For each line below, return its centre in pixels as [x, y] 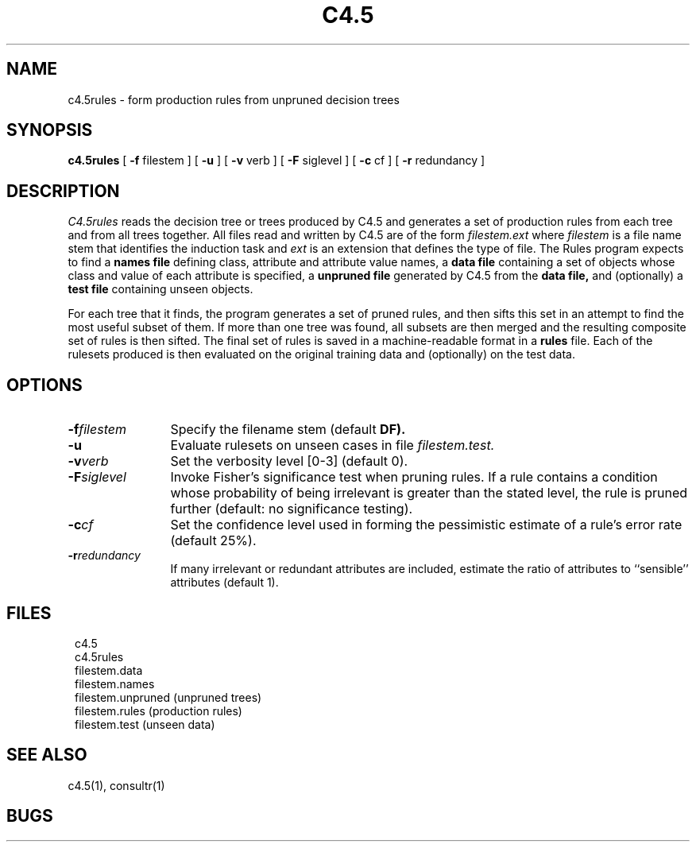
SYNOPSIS [50, 130]
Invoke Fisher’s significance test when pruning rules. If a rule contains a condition [414, 477]
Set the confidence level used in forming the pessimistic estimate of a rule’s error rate [426, 525]
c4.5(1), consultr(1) [116, 785]
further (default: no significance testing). [292, 509]
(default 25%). [213, 541]
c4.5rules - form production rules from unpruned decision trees [234, 99]
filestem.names [115, 683]
